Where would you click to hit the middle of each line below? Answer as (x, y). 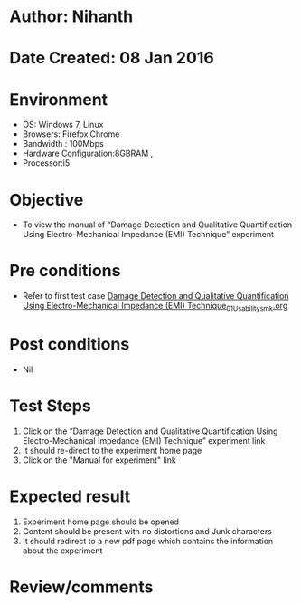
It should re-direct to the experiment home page (112, 450)
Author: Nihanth (71, 17)
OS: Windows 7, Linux (63, 125)
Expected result (70, 497)
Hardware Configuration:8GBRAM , (88, 153)
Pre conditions (65, 271)
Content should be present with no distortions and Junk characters (147, 531)
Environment (59, 99)
